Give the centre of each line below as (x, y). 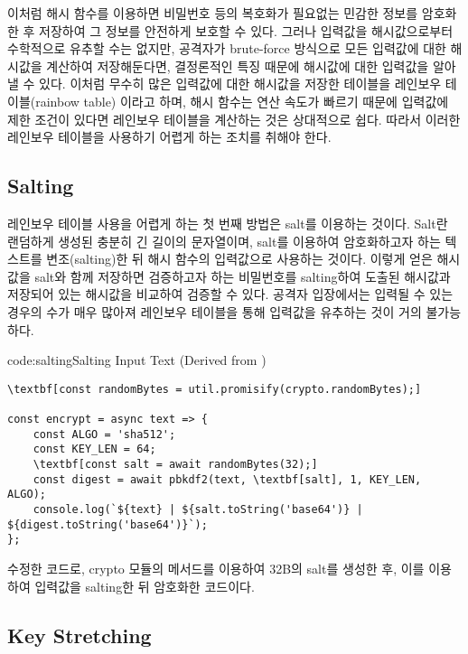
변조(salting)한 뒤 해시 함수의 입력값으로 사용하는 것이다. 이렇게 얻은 (239, 259)
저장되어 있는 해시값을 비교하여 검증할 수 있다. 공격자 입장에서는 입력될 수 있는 (230, 294)
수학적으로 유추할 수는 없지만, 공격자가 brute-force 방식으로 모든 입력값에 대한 (227, 48)
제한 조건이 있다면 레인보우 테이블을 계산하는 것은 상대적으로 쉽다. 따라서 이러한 (234, 119)
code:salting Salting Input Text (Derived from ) (137, 360)
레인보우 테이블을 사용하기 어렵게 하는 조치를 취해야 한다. (169, 137)
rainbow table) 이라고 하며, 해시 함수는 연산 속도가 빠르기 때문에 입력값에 (242, 101)
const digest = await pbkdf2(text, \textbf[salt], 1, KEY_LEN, (227, 479)
